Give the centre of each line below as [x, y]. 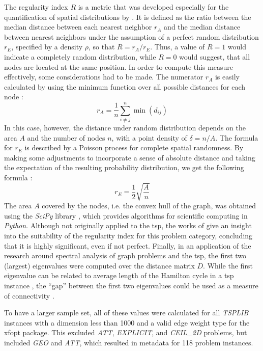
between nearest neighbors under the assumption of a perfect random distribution [131, 36]
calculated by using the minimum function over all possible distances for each [125, 86]
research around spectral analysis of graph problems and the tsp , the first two [125, 255]
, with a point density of [149, 137]
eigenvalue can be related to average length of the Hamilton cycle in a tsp [119, 275]
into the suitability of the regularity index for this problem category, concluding [128, 235]
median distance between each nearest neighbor [78, 27]
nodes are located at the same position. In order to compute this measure [119, 66]
